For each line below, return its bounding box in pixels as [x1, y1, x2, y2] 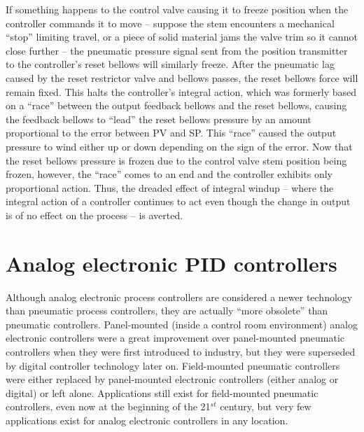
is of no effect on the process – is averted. [6, 207, 183, 222]
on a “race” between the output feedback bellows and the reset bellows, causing [6, 98, 347, 113]
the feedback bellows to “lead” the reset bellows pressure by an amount [6, 111, 311, 126]
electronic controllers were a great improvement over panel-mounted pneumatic [6, 330, 345, 345]
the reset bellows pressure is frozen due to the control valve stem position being [6, 153, 347, 167]
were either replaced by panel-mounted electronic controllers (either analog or [6, 372, 339, 386]
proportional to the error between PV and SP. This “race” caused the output [6, 125, 337, 140]
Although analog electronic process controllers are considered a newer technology [6, 289, 353, 304]
